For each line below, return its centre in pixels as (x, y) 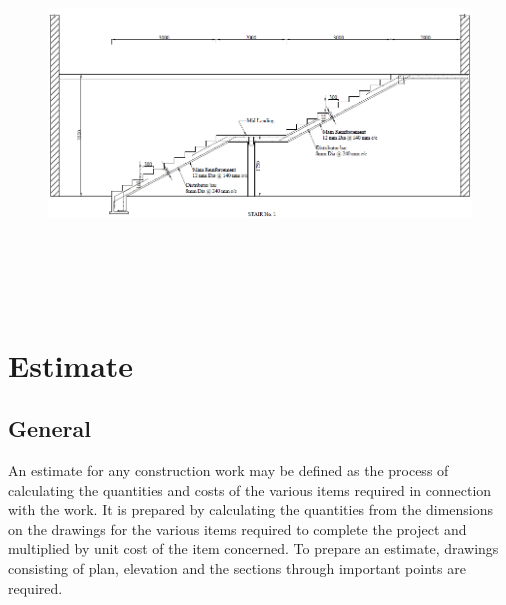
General (49, 428)
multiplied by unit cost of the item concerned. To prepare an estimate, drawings (253, 548)
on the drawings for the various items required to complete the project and (237, 528)
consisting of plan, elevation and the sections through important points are (237, 568)
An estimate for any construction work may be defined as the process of (228, 470)
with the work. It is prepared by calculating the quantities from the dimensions (251, 509)
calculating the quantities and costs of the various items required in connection (250, 489)
